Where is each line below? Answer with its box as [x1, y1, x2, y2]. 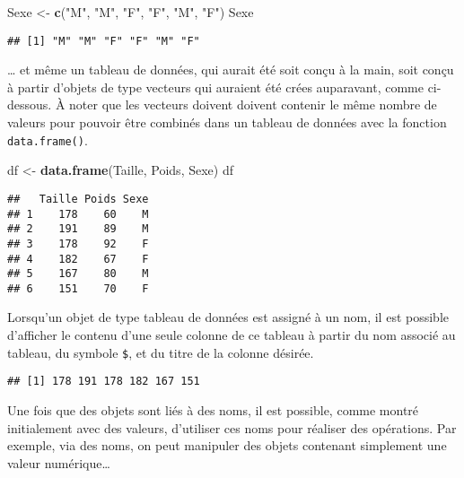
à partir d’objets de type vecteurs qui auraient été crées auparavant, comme [7, 77, 424, 96]
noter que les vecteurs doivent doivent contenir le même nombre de [69, 95, 437, 114]
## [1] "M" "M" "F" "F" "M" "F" [7, 34, 200, 48]
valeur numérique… [7, 453, 110, 472]
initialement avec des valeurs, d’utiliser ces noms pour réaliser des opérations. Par [7, 418, 457, 437]
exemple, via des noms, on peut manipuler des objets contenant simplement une [7, 436, 447, 455]
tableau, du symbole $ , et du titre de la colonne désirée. [7, 343, 314, 361]
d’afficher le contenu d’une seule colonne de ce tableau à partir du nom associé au [7, 326, 456, 344]
